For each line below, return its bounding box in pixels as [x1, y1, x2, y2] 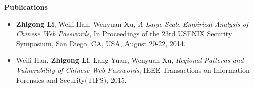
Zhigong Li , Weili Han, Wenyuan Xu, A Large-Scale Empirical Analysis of [16, 18, 249, 29]
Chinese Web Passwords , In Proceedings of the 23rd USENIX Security [16, 28, 232, 39]
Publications [4, 2, 48, 12]
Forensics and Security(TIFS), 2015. [16, 74, 127, 85]
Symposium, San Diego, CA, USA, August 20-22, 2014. [16, 38, 186, 48]
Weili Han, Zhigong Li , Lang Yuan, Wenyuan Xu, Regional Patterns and [16, 55, 244, 65]
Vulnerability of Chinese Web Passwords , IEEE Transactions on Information [16, 64, 250, 75]
